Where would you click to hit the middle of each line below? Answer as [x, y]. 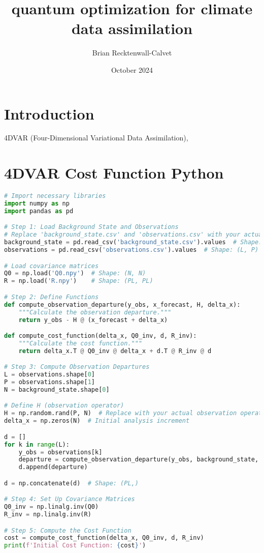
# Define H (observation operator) [64, 406]
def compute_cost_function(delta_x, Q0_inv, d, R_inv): [101, 336]
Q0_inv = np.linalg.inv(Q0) [52, 507]
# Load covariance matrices [52, 266]
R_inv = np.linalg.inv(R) [48, 515]
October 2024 [132, 69]
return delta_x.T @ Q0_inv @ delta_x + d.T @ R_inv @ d [115, 351]
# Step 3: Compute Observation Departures [77, 367]
